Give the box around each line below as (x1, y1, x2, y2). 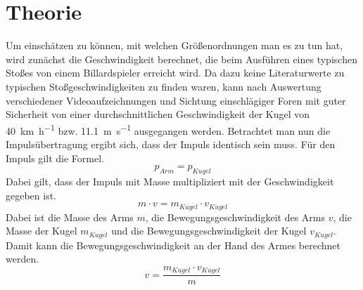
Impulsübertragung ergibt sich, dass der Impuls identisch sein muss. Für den (6, 136, 336, 151)
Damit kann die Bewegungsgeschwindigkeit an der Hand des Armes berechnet (6, 237, 340, 252)
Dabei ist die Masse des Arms (6, 209, 134, 224)
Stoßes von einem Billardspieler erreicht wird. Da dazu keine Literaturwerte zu (6, 65, 345, 80)
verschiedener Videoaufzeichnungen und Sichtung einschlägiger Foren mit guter (6, 93, 346, 107)
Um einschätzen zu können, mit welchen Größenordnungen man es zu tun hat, (6, 38, 343, 53)
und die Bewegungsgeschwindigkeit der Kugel (111, 223, 307, 238)
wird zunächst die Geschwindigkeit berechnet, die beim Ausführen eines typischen (6, 51, 357, 66)
